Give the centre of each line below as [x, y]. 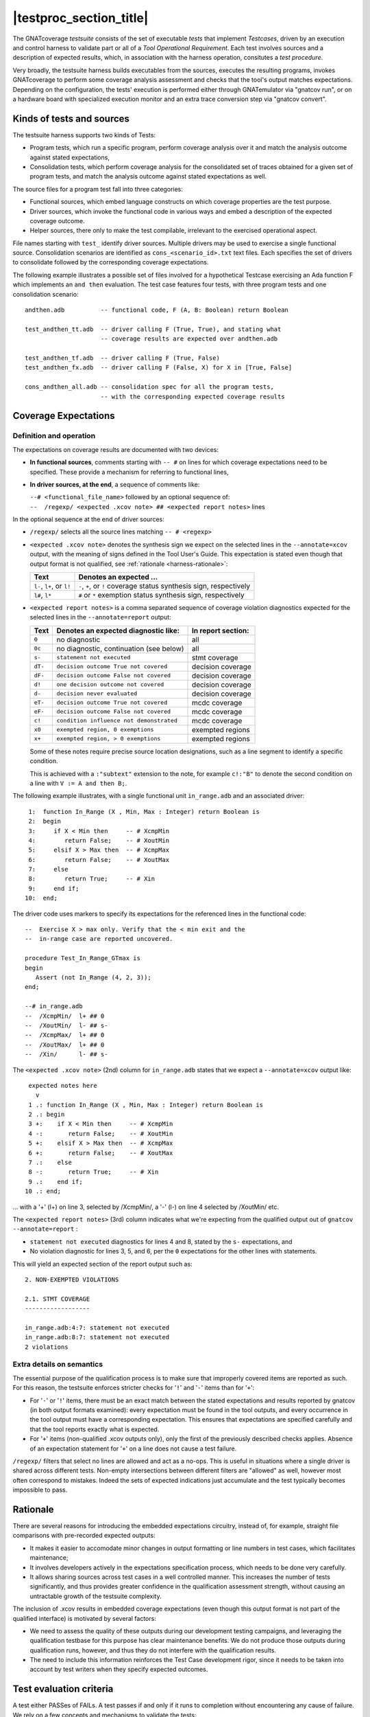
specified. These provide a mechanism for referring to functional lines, [129, 472]
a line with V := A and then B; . [78, 783]
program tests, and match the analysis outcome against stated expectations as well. [148, 177]
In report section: [221, 630]
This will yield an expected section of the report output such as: [102, 1264]
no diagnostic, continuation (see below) [120, 648]
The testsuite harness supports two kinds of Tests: [84, 135]
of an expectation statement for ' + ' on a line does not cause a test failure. [133, 1448]
